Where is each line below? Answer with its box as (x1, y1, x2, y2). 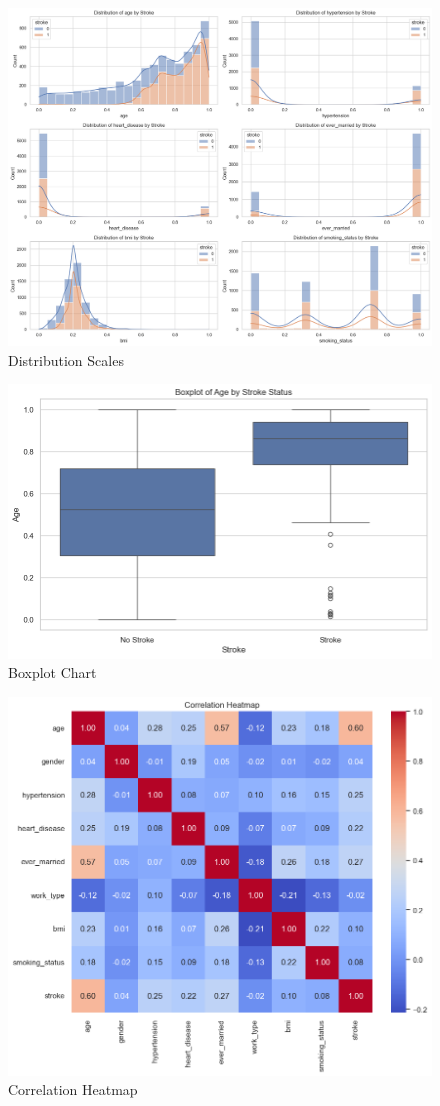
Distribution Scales (8, 349, 124, 370)
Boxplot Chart (8, 662, 97, 683)
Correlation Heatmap (8, 1079, 138, 1100)
